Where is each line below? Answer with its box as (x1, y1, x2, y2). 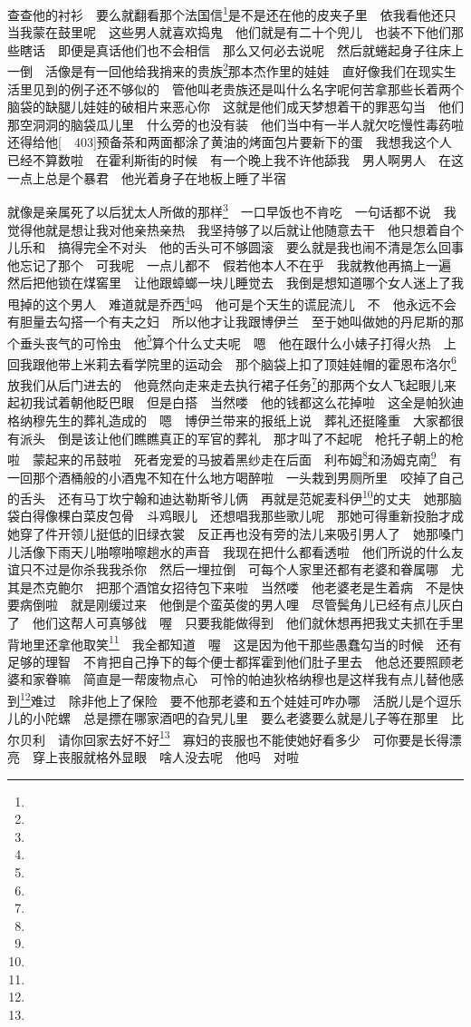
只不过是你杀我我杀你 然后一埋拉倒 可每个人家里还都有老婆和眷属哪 (19, 560, 438, 579)
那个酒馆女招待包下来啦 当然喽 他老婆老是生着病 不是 (108, 577, 451, 596)
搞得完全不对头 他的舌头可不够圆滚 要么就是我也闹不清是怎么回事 (57, 238, 464, 257)
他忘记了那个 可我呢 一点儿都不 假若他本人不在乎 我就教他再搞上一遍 (7, 255, 451, 274)
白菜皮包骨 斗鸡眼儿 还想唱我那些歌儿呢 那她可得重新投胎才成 (70, 506, 464, 525)
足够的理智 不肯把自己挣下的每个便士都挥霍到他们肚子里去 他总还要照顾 (7, 651, 451, 670)
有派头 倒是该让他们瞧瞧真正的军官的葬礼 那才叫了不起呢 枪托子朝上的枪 (7, 428, 464, 447)
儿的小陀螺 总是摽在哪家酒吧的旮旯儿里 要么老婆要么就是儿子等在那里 (7, 709, 438, 728)
